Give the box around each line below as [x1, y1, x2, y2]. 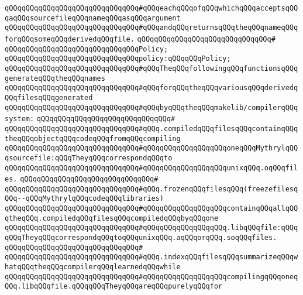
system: [5, 115, 35, 124]
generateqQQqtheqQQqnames [5, 74, 105, 83]
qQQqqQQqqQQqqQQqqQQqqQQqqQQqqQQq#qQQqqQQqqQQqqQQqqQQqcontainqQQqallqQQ [5, 204, 298, 213]
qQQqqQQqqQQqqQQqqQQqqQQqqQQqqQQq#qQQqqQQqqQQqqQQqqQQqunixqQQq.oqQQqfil [5, 163, 298, 172]
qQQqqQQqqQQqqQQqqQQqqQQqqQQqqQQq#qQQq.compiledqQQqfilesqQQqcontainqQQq [5, 124, 298, 133]
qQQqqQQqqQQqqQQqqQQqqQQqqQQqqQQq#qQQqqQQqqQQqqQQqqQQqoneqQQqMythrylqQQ [5, 144, 298, 153]
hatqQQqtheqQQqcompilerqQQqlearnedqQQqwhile [5, 263, 181, 272]
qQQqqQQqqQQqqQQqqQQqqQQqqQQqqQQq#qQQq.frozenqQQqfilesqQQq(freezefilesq [5, 184, 298, 193]
